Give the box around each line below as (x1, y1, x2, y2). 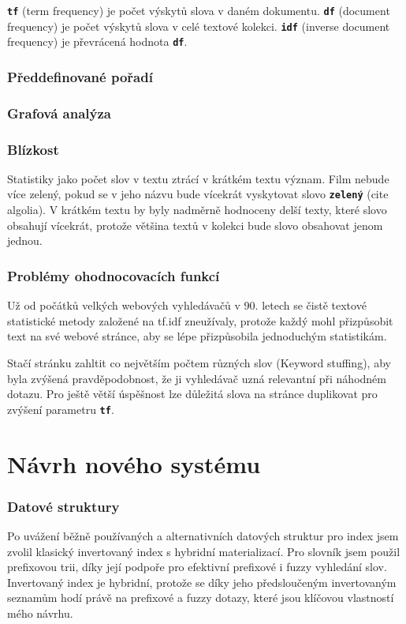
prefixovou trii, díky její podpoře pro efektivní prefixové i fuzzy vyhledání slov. (7, 558, 387, 575)
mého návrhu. (7, 604, 73, 621)
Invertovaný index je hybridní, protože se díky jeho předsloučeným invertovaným (7, 573, 397, 590)
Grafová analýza (7, 103, 112, 122)
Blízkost (7, 139, 59, 159)
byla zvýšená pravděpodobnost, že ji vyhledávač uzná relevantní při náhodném (7, 370, 386, 386)
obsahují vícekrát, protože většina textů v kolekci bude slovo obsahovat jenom (7, 216, 383, 233)
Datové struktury (7, 496, 120, 516)
